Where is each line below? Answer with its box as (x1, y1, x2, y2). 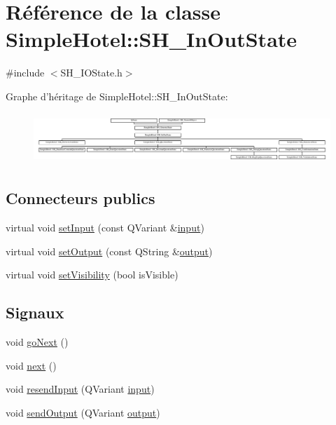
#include (6, 65, 45, 80)
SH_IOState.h (60, 65, 122, 80)
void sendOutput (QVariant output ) (6, 405, 160, 420)
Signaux (6, 302, 64, 323)
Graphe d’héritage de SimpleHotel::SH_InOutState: (6, 88, 228, 103)
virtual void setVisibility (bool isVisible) (6, 267, 178, 282)
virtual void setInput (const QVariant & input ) (6, 220, 204, 235)
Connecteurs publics (6, 187, 155, 209)
